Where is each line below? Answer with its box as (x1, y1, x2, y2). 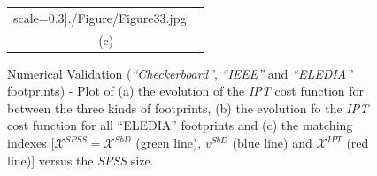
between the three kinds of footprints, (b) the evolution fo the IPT (7, 98, 369, 117)
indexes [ (7, 134, 55, 152)
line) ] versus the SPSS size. (7, 150, 154, 169)
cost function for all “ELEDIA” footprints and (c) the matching (7, 116, 353, 134)
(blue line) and (232, 134, 312, 152)
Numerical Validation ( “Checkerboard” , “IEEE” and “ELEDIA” (7, 64, 352, 82)
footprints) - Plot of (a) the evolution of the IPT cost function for (7, 81, 365, 100)
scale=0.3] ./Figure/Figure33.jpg (13, 8, 187, 27)
